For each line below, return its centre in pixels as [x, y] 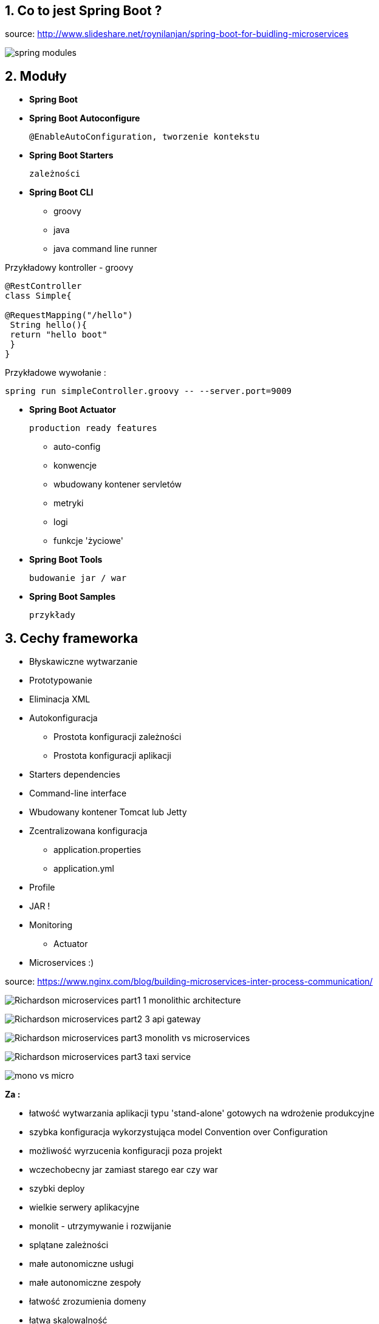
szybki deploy [57, 1189]
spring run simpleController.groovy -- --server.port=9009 [149, 391]
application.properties [97, 850]
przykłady [52, 615]
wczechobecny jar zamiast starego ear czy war [124, 1170]
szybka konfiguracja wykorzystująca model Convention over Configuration [179, 1132]
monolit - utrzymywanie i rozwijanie [100, 1226]
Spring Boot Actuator [73, 410]
